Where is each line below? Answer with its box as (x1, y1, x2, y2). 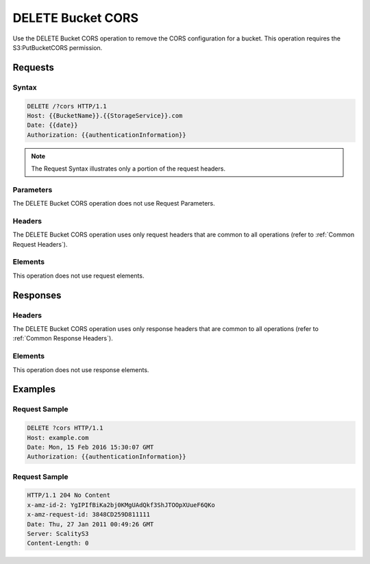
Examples (12, 384, 56, 395)
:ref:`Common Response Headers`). (12, 334, 113, 343)
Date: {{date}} (27, 121, 78, 130)
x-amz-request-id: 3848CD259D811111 (27, 511, 151, 519)
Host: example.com (27, 434, 89, 441)
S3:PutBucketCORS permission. (12, 43, 103, 51)
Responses (12, 289, 62, 301)
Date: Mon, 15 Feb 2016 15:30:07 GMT (27, 443, 154, 451)
